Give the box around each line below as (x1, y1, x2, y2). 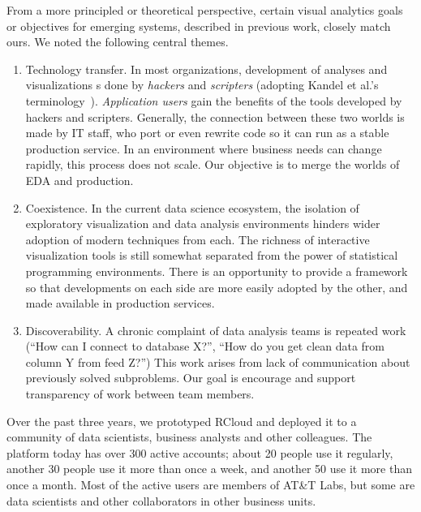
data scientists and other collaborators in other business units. (6, 492, 316, 509)
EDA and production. (25, 171, 134, 188)
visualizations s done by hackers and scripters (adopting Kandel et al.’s (25, 76, 379, 93)
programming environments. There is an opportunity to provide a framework (25, 262, 408, 279)
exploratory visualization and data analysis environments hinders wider (25, 215, 380, 232)
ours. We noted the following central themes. (6, 33, 229, 50)
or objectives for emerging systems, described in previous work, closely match (6, 17, 391, 34)
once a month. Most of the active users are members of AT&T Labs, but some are (6, 476, 415, 493)
